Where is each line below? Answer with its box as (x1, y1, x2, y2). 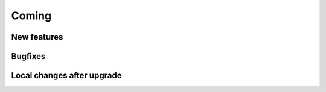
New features (11, 32, 63, 42)
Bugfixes (11, 51, 46, 61)
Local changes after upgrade (11, 70, 122, 81)
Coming (11, 9, 52, 22)
